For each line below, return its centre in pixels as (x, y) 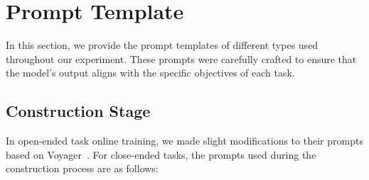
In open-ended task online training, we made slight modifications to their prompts (184, 141)
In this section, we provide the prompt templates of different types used (162, 45)
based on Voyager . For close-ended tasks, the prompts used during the (161, 154)
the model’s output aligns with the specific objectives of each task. (150, 73)
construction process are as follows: (82, 168)
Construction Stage (78, 111)
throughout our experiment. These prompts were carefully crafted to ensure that (181, 58)
